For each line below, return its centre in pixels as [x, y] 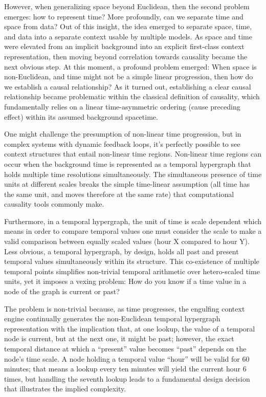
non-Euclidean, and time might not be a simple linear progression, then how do [129, 76]
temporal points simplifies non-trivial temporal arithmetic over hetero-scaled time [132, 271]
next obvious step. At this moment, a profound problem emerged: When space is [130, 66]
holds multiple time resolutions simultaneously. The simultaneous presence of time [133, 174]
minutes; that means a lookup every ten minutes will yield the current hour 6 [125, 369]
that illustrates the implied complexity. [65, 389]
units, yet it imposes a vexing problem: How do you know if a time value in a [125, 281]
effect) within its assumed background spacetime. [81, 116]
